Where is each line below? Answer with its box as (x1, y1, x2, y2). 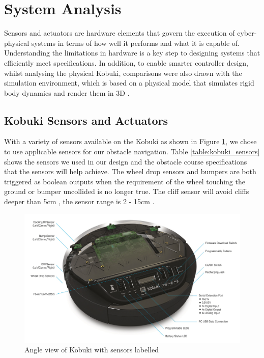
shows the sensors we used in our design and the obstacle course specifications (4, 156, 247, 167)
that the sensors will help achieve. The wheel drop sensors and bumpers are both (4, 166, 256, 177)
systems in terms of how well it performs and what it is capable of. (31, 37, 240, 48)
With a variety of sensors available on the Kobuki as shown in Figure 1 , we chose (4, 136, 257, 147)
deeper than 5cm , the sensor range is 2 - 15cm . (4, 196, 155, 207)
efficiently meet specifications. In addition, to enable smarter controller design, (4, 57, 248, 68)
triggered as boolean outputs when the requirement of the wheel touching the (4, 176, 245, 186)
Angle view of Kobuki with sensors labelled (24, 344, 159, 355)
